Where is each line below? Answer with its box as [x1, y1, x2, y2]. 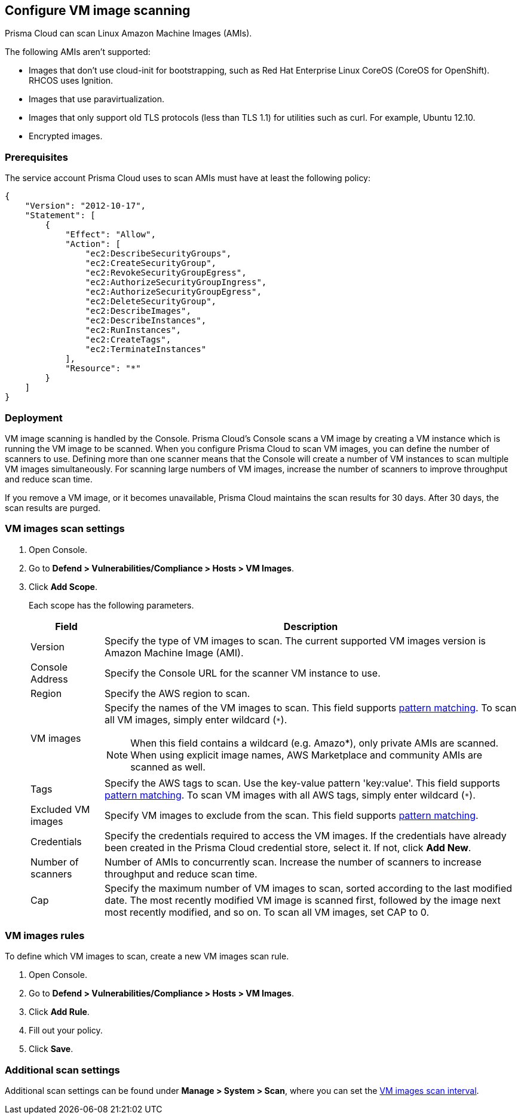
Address [30, 672, 68, 685]
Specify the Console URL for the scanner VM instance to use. [105, 666, 381, 679]
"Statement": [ [24, 210, 96, 221]
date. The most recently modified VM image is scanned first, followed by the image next [105, 894, 501, 906]
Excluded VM [30, 803, 90, 815]
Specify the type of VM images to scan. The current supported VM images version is [105, 634, 486, 647]
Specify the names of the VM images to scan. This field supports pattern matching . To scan [105, 701, 517, 714]
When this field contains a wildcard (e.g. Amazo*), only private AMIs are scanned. [130, 736, 499, 749]
